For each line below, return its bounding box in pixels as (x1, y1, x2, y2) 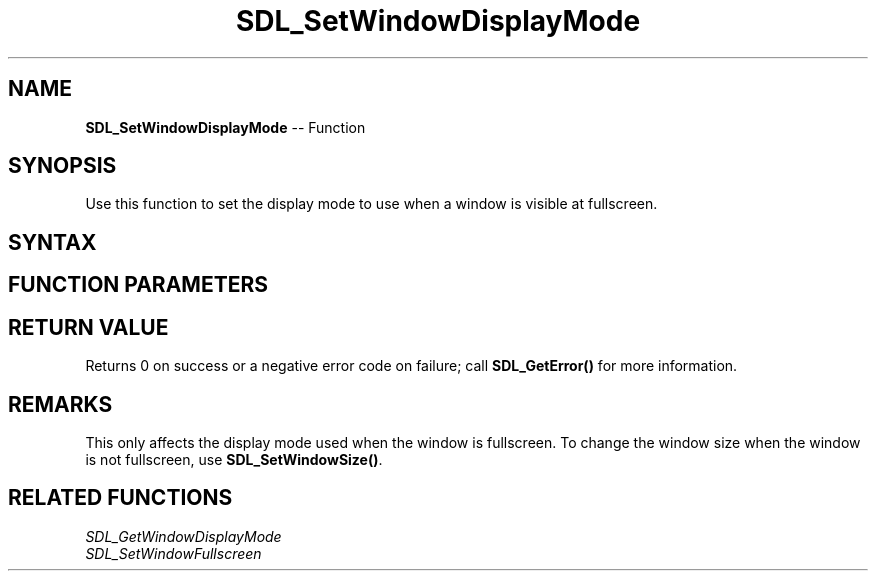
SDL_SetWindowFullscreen (85, 544, 262, 562)
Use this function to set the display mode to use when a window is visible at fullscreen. (85, 195, 658, 213)
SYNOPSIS (8, 153, 117, 179)
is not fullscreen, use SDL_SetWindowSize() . (85, 450, 383, 468)
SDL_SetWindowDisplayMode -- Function (85, 118, 366, 136)
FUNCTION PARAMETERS (8, 272, 268, 298)
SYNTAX (8, 229, 97, 255)
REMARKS (8, 391, 113, 417)
